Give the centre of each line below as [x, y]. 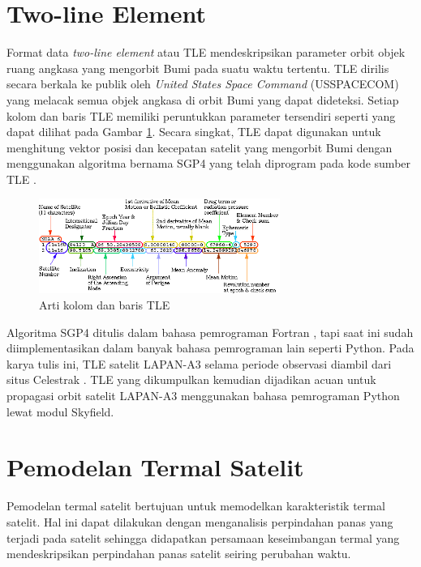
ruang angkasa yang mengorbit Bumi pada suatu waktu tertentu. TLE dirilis [198, 68]
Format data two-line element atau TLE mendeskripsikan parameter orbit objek [206, 52]
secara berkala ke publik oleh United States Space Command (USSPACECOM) [203, 84]
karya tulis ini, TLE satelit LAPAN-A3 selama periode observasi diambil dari [199, 363]
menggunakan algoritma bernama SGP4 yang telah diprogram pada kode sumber [209, 163]
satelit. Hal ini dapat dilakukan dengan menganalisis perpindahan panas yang [200, 521]
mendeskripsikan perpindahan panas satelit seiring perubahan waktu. [179, 554]
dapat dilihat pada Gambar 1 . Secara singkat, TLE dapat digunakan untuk [194, 132]
